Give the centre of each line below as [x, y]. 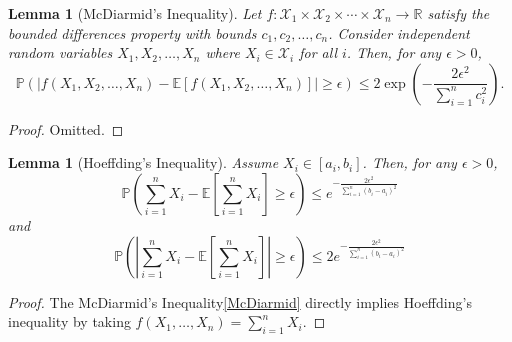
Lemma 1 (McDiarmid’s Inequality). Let [135, 13]
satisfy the [458, 13]
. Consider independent [399, 32]
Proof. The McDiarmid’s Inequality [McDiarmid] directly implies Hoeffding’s [240, 301]
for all [318, 52]
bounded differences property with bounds [132, 32]
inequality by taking [69, 321]
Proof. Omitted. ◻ [66, 128]
